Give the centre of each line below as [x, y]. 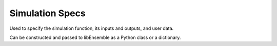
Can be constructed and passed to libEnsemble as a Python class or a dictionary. [95, 37]
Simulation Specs [47, 13]
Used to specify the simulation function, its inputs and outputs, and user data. [92, 28]
